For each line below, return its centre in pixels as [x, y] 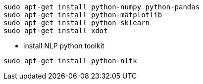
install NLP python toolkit [64, 46]
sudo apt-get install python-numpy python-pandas [102, 7]
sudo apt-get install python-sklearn [77, 23]
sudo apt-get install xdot [56, 31]
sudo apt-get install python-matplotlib [83, 15]
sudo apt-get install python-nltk [70, 61]
